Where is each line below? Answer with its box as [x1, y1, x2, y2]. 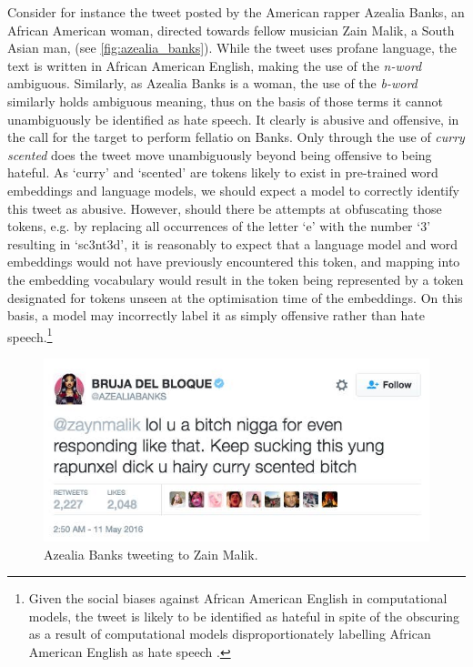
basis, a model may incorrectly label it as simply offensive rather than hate [7, 306, 426, 325]
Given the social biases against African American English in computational [28, 589, 448, 608]
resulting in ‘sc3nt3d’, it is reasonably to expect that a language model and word [7, 234, 458, 253]
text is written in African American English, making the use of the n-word [7, 56, 422, 75]
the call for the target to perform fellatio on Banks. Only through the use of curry [7, 127, 465, 147]
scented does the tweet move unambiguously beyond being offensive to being [7, 145, 432, 164]
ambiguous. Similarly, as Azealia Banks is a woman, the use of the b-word [7, 74, 418, 93]
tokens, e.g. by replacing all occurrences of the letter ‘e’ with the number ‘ [7, 217, 421, 236]
